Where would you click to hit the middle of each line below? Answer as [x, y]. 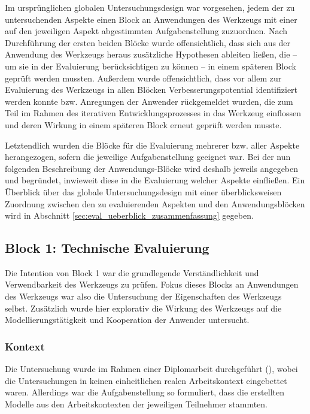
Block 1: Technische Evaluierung [107, 248]
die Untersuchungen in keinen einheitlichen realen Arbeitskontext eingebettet [146, 380]
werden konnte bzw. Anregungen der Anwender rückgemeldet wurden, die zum [149, 101]
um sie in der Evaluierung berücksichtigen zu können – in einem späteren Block [151, 66]
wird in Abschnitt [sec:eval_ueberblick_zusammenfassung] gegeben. [129, 215]
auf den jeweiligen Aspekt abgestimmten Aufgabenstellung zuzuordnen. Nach [146, 31]
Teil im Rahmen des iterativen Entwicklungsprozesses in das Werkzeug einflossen [153, 113]
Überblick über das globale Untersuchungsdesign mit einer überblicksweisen [143, 191]
